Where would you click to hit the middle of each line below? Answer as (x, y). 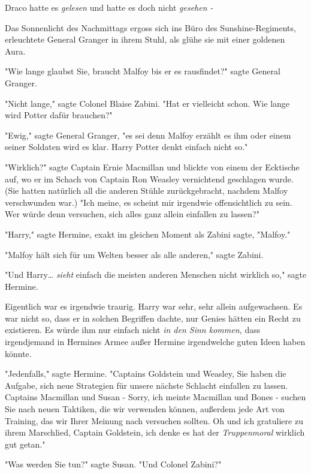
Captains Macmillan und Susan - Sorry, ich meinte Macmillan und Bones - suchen (155, 397)
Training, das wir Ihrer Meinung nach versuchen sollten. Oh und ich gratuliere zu (154, 420)
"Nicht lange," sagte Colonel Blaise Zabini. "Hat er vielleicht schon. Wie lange (147, 103)
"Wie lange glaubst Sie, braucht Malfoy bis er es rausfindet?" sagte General (143, 71)
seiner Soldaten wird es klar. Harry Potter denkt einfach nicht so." (126, 147)
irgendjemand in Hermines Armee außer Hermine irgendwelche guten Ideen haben (155, 342)
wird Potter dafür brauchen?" (59, 115)
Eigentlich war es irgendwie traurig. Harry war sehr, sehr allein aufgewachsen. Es (154, 306)
